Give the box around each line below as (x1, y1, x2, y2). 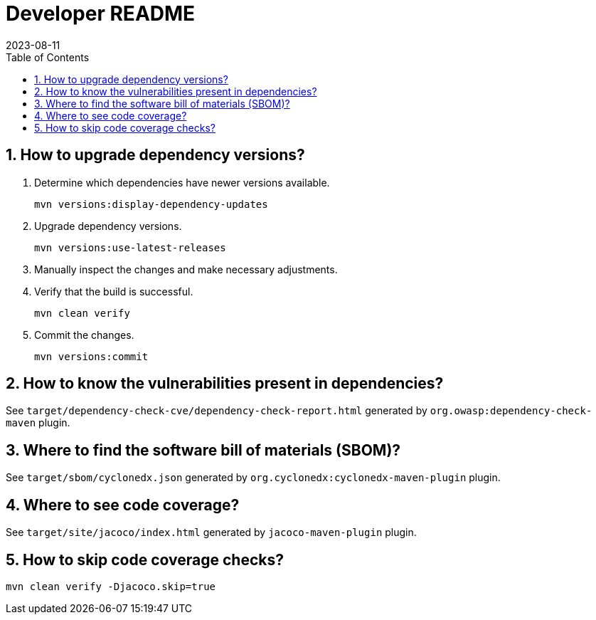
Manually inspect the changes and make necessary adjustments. (34, 263, 338, 275)
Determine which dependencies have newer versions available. (34, 176, 330, 189)
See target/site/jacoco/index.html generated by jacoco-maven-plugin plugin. (6, 526, 417, 539)
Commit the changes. (34, 328, 134, 341)
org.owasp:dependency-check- (430, 405, 592, 417)
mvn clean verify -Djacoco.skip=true (6, 580, 216, 592)
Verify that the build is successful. (34, 285, 193, 298)
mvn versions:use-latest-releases (34, 241, 226, 253)
